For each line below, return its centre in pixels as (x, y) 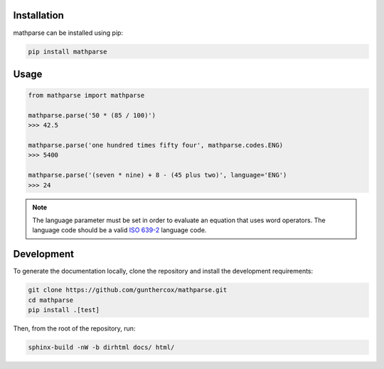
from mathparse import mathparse (86, 95)
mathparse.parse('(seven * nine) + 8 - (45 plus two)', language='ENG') (158, 175)
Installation (38, 15)
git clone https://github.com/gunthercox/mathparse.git (128, 290)
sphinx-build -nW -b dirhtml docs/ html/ (101, 348)
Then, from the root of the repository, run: (74, 328)
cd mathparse (51, 300)
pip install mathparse (68, 51)
